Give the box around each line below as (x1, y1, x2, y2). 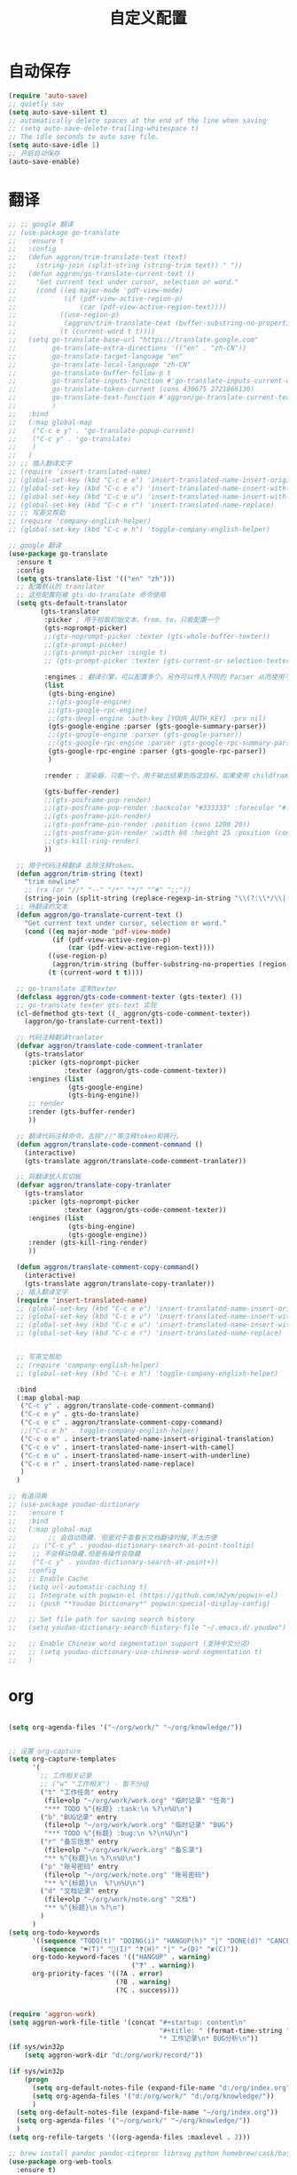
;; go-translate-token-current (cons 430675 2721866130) (8, 385, 254, 394)
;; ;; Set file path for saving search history (8, 1615, 196, 1624)
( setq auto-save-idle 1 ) (8, 141, 100, 150)
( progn (24, 2075, 49, 2084)
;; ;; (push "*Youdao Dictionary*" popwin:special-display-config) (8, 1599, 271, 1608)
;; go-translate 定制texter (16, 984, 117, 993)
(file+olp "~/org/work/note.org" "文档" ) (43, 1895, 197, 1904)
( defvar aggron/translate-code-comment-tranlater (16, 1042, 203, 1051)
